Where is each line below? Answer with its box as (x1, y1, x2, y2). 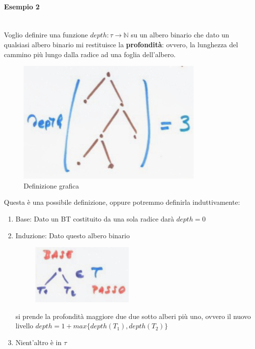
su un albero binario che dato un (131, 30, 229, 40)
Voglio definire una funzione (4, 30, 88, 40)
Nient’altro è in (15, 337, 62, 347)
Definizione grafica (24, 180, 79, 190)
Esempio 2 (4, 1, 40, 11)
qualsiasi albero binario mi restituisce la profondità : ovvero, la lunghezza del (4, 39, 238, 49)
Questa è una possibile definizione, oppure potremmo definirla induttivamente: (4, 197, 240, 207)
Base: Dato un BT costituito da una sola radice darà (15, 213, 174, 223)
